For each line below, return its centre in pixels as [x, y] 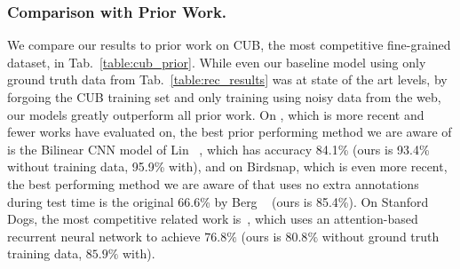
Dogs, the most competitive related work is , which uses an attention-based [213, 219]
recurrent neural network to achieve [104, 236]
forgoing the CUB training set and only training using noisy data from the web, [224, 97]
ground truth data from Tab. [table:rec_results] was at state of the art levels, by [227, 79]
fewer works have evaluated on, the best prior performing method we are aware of [230, 132]
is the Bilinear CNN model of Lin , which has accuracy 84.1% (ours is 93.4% [218, 149]
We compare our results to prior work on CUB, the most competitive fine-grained [229, 45]
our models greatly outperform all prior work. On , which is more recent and [216, 114]
